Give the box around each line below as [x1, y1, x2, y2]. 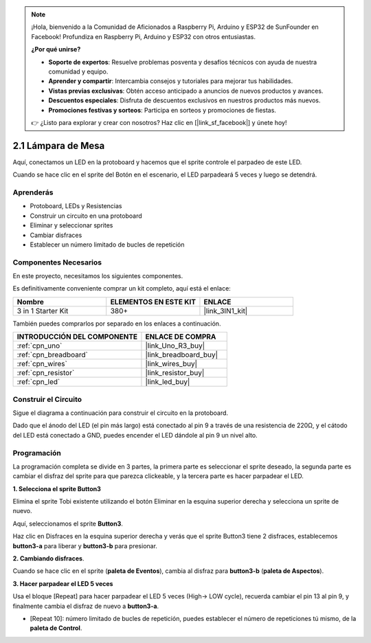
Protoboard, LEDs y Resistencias [30, 202, 122, 210]
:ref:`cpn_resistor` [16, 368, 75, 378]
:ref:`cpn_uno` [16, 341, 63, 350]
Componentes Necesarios [12, 258, 102, 267]
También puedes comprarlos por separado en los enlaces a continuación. [12, 319, 221, 328]
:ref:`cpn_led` [16, 377, 60, 387]
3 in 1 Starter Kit [16, 306, 69, 315]
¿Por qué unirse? [31, 45, 81, 54]
